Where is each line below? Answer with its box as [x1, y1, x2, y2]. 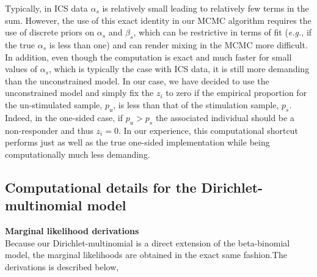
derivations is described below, [5, 260, 119, 273]
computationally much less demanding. [5, 147, 150, 160]
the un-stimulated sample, [5, 98, 103, 111]
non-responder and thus [5, 124, 93, 136]
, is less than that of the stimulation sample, [113, 98, 279, 111]
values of [5, 62, 37, 75]
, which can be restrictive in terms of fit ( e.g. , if [133, 26, 312, 39]
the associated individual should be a [155, 111, 294, 124]
